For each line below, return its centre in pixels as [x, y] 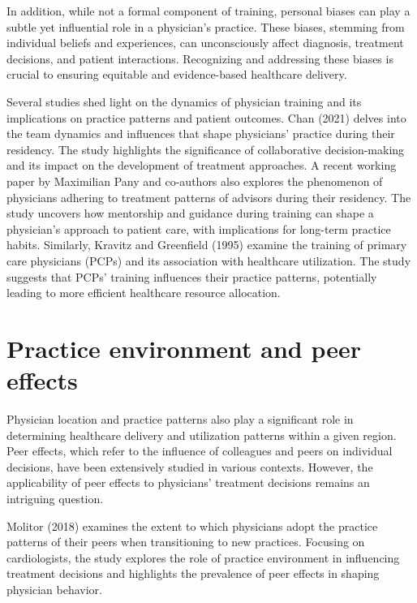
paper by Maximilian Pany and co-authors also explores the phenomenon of [195, 181]
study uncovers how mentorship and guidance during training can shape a [190, 213]
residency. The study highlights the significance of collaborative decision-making [206, 149]
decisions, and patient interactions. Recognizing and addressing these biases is [200, 58]
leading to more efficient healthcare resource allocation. [144, 293]
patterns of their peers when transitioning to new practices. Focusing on [186, 542]
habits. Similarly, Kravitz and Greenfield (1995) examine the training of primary [207, 245]
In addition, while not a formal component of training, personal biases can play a [208, 11]
